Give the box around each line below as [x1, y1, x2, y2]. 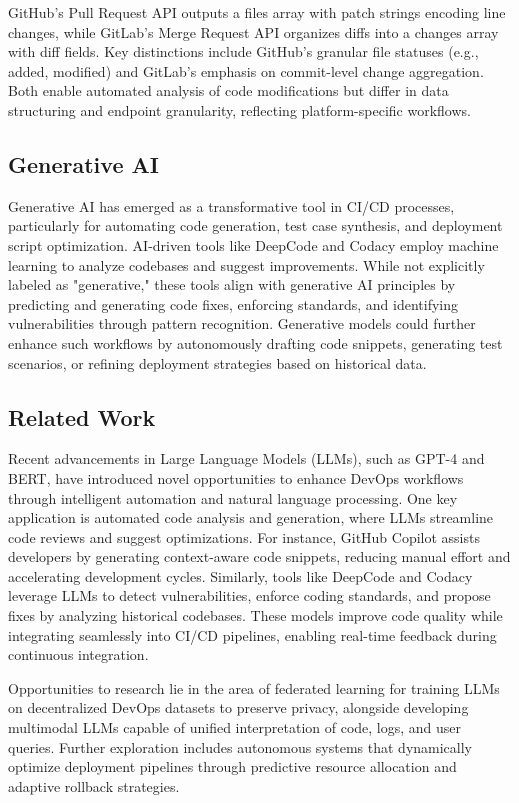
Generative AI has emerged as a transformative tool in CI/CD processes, [8, 195, 455, 216]
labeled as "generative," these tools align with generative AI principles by [8, 274, 456, 295]
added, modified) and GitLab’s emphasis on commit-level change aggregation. [8, 60, 484, 81]
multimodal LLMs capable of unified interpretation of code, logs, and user [8, 717, 462, 738]
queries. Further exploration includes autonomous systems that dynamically [8, 736, 473, 757]
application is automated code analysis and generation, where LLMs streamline [8, 507, 494, 528]
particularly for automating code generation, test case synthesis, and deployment [8, 215, 503, 236]
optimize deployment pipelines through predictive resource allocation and [8, 756, 457, 777]
